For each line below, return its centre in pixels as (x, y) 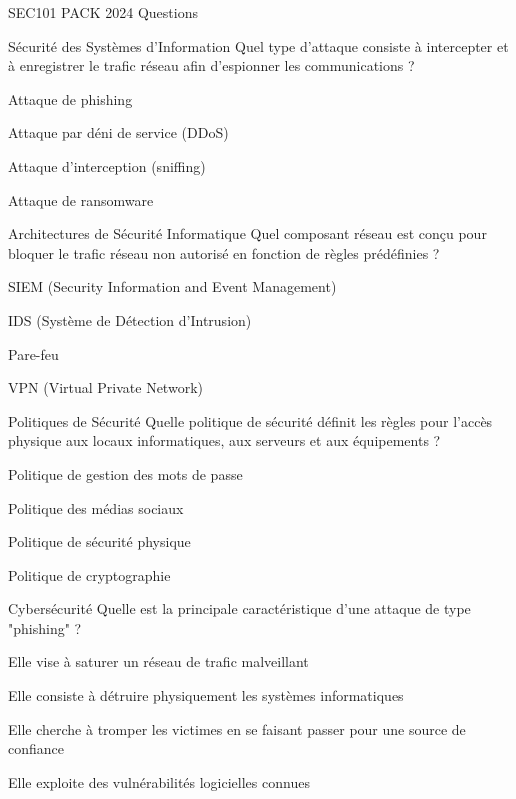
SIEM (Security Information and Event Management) (172, 286)
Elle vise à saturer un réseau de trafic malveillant (158, 661)
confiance (36, 748)
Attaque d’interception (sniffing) (107, 165)
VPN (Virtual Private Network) (105, 387)
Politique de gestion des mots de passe (125, 473)
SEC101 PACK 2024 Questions (103, 12)
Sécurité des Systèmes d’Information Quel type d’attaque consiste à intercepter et (258, 45)
